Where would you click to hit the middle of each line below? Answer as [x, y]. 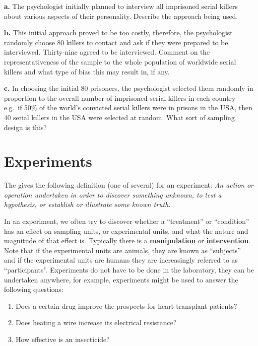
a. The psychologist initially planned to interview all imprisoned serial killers [121, 6]
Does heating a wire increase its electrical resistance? [96, 322]
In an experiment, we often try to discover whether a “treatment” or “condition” [127, 221]
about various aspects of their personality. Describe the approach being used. [121, 16]
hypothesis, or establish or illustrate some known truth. [87, 204]
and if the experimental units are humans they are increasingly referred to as [121, 260]
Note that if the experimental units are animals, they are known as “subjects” [123, 250]
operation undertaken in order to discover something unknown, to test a [113, 194]
